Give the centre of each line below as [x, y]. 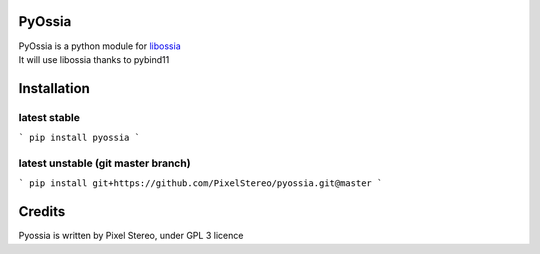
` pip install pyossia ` [79, 138]
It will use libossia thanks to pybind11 [94, 59]
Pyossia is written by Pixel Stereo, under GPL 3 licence [131, 236]
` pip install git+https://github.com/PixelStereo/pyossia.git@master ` [200, 183]
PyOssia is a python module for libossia [99, 46]
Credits [42, 211]
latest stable [49, 117]
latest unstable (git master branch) [104, 163]
